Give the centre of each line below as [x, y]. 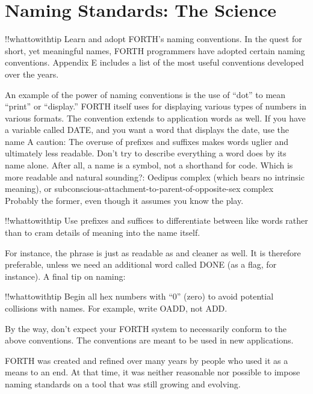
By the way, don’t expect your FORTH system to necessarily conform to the [146, 328]
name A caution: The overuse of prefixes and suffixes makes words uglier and [147, 141]
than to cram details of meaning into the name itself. [103, 232]
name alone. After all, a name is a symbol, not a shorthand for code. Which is [149, 165]
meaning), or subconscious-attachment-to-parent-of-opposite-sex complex [139, 189]
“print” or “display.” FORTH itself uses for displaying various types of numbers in [156, 106]
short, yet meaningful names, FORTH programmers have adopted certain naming [155, 50]
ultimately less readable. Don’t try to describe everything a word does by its [146, 153]
